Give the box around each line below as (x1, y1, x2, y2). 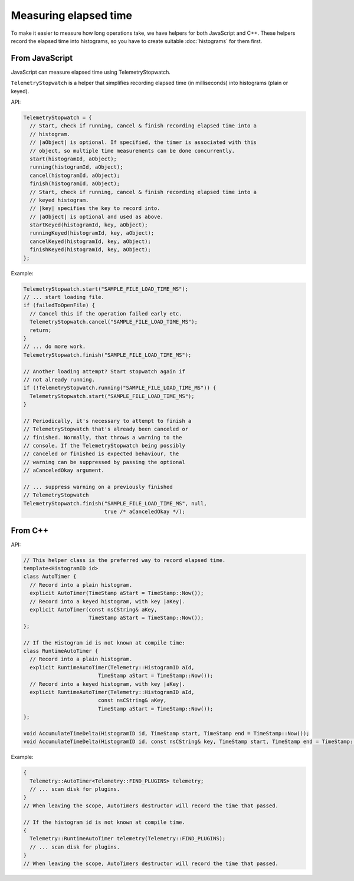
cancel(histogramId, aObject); (29, 172, 120, 179)
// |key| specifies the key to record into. (29, 205, 160, 212)
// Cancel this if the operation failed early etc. (29, 310, 182, 317)
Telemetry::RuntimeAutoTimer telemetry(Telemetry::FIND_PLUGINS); (29, 835, 226, 842)
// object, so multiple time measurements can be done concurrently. (29, 147, 235, 154)
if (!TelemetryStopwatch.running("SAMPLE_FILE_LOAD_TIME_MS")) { (23, 384, 217, 392)
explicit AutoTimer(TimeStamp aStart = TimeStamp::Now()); (29, 590, 204, 597)
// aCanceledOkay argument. (23, 467, 104, 474)
